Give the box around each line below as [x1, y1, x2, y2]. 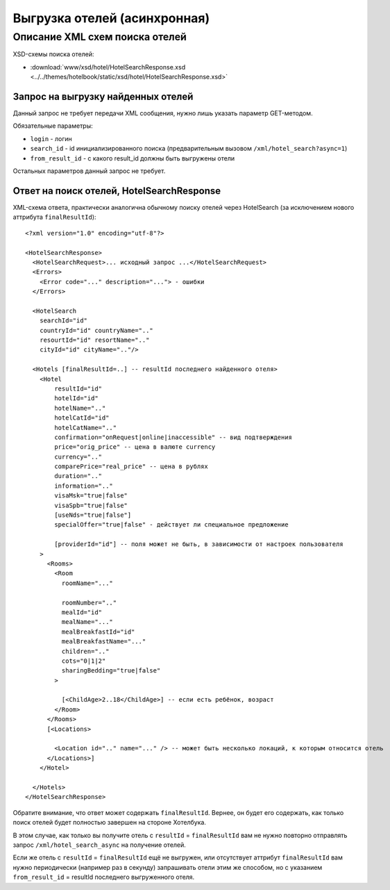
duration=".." [54, 472, 103, 480]
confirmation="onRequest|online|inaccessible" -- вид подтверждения [54, 433, 293, 441]
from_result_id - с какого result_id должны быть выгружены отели [30, 154, 235, 163]
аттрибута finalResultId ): [12, 213, 96, 222]
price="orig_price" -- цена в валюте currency [54, 443, 216, 451]
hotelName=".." [54, 404, 106, 412]
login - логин [30, 134, 72, 142]
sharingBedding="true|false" [61, 667, 161, 675]
